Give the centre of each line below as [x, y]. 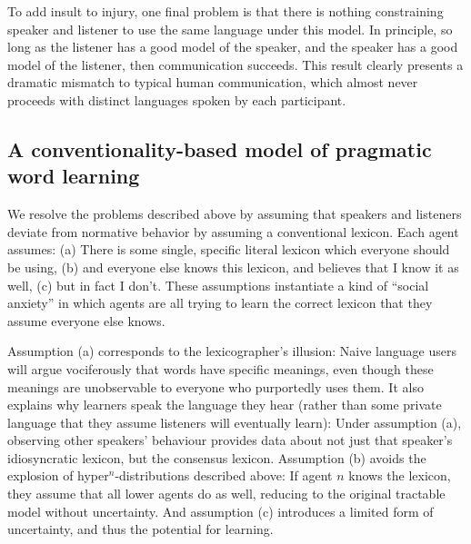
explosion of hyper [58, 475]
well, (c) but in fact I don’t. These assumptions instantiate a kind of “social [218, 285]
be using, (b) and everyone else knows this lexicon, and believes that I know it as [233, 267]
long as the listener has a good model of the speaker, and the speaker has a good [233, 47]
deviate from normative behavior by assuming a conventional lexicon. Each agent [233, 231]
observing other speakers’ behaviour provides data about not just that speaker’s [230, 440]
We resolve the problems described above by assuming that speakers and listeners [235, 214]
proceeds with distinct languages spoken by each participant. [177, 99]
